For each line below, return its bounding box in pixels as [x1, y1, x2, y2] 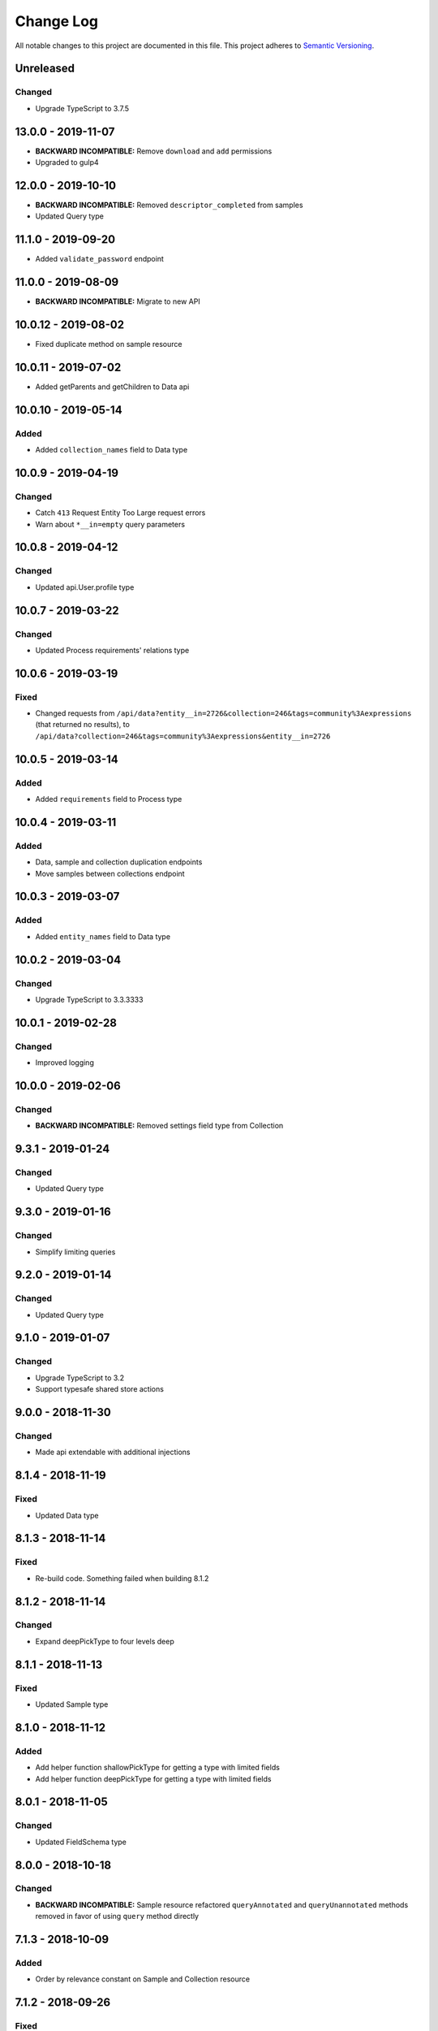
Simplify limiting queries [35, 1247, 116, 1257]
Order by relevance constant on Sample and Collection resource [35, 1974, 251, 1984]
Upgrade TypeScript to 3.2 [35, 1373, 125, 1383]
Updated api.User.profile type [35, 582, 135, 592]
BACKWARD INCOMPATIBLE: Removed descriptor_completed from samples [35, 200, 303, 210]
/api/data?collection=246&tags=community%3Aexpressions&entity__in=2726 [35, 731, 331, 741]
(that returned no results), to [35, 720, 130, 730]
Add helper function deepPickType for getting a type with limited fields [35, 1773, 272, 1783]
